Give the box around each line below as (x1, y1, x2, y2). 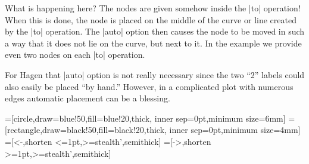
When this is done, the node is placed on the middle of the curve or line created (5, 13, 296, 26)
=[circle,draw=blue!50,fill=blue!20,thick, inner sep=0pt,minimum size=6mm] (5, 112, 286, 124)
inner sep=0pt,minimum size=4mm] (169, 123, 301, 136)
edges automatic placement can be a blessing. (5, 92, 170, 104)
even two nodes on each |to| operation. (5, 48, 145, 61)
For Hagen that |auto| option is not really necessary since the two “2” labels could (5, 68, 305, 81)
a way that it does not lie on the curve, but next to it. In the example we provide (5, 36, 302, 49)
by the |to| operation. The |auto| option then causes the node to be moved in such (5, 25, 305, 38)
